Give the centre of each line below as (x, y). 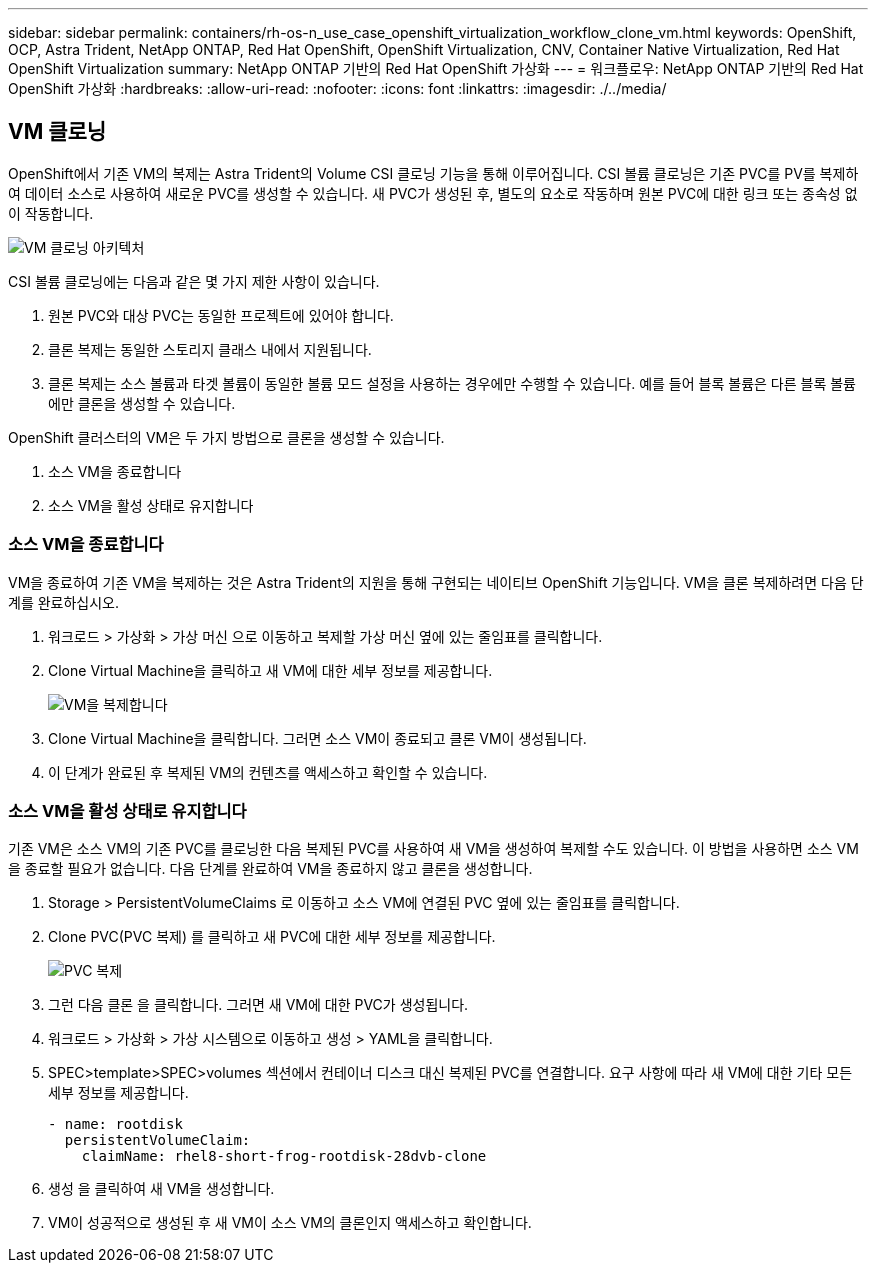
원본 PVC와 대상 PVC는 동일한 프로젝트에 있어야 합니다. (221, 315)
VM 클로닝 (57, 132)
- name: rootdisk (115, 1124)
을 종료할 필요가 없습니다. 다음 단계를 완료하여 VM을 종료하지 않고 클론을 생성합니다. (270, 869)
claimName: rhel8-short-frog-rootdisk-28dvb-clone (284, 1156)
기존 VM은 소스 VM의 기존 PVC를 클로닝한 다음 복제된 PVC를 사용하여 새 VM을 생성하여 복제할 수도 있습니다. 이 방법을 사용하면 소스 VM (433, 849)
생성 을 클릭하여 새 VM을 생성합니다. (161, 1189)
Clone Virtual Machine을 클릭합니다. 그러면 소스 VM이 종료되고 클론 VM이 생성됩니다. (317, 738)
